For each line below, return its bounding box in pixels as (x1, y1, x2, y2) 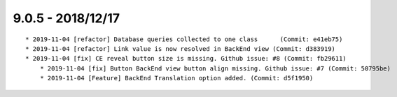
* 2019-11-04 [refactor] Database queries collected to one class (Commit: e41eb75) (25, 35, 343, 43)
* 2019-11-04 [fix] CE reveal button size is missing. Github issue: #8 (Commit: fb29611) (25, 54, 347, 63)
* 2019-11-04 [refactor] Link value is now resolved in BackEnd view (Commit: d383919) (25, 45, 336, 52)
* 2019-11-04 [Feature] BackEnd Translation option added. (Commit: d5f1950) (39, 74, 314, 82)
